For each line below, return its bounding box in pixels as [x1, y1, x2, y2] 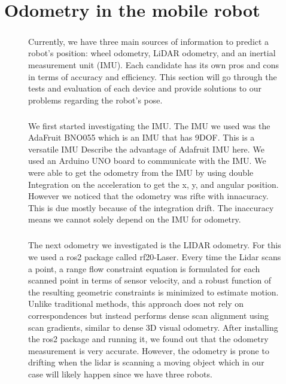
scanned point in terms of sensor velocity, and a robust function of [28, 274, 272, 287]
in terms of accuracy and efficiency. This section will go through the [28, 70, 277, 83]
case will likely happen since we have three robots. [28, 367, 212, 380]
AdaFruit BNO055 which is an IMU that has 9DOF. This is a [28, 131, 255, 144]
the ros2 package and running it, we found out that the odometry [28, 333, 269, 345]
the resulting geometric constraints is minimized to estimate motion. [28, 285, 279, 298]
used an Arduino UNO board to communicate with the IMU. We [28, 154, 266, 167]
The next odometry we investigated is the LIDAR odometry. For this [28, 239, 281, 251]
